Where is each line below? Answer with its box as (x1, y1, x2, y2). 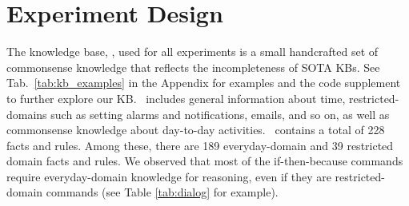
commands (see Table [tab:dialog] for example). (46, 184, 279, 200)
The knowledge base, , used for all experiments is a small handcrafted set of (6, 43, 379, 60)
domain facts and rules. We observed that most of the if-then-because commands (6, 153, 403, 169)
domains (6, 105, 47, 122)
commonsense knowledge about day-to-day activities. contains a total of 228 (6, 121, 385, 138)
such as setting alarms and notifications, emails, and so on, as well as (50, 105, 390, 122)
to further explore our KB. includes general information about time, (6, 89, 346, 106)
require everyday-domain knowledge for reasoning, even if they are (6, 168, 331, 184)
